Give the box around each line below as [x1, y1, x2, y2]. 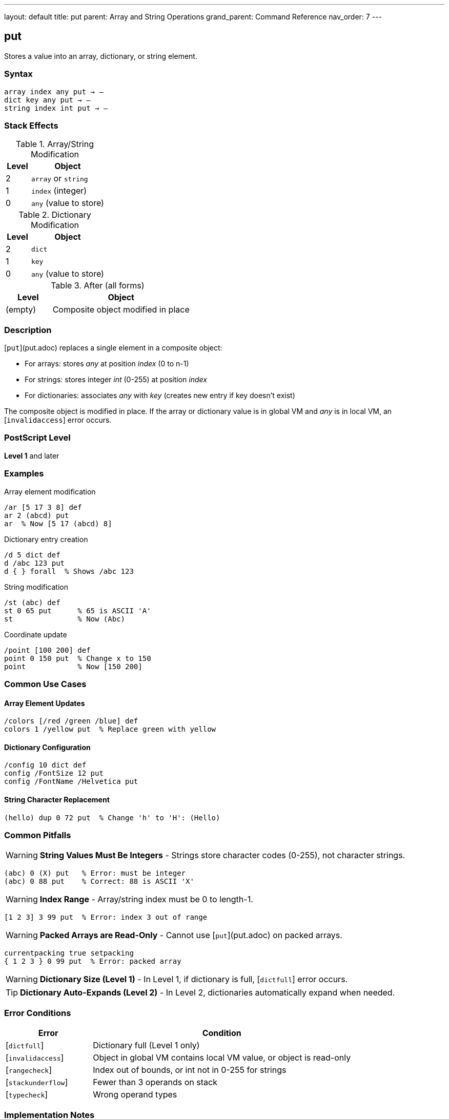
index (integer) [31, 185, 87, 196]
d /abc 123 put [4, 558, 65, 567]
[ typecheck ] [6, 1089, 48, 1100]
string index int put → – [4, 103, 108, 112]
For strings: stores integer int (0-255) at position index [25, 375, 207, 384]
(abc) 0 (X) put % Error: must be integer [4, 869, 186, 878]
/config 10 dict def [4, 761, 87, 770]
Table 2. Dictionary [18, 210, 91, 220]
